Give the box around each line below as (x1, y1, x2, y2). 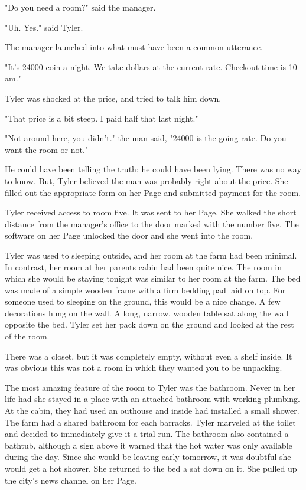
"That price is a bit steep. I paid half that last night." (5, 112, 198, 124)
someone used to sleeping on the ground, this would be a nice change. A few (5, 295, 281, 308)
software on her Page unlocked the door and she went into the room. (5, 229, 253, 241)
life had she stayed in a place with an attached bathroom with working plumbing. (5, 393, 300, 405)
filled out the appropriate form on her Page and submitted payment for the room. (5, 186, 301, 198)
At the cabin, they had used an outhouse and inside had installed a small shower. (5, 404, 300, 417)
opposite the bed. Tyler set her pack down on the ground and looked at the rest (5, 318, 294, 331)
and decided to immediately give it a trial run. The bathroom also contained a (5, 427, 289, 440)
